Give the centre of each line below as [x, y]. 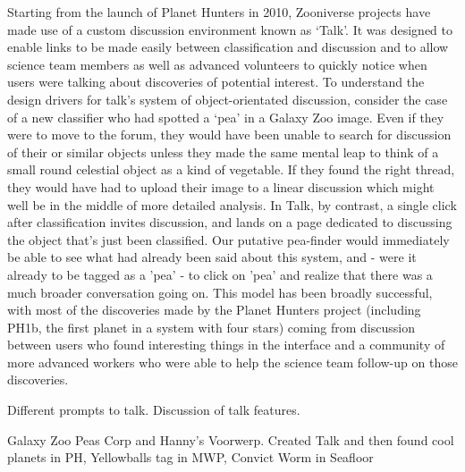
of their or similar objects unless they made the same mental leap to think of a [223, 152]
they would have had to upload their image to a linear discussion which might [221, 186]
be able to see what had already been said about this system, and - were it [212, 257]
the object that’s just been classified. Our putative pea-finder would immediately [228, 239]
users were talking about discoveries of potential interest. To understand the [216, 82]
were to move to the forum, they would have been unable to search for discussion [229, 135]
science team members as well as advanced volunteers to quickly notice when [217, 64]
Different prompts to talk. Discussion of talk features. [154, 410]
